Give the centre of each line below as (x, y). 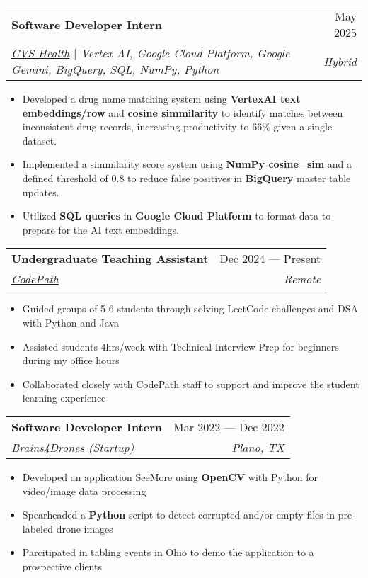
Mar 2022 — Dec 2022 (229, 426)
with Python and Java (70, 322)
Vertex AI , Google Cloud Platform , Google (185, 53)
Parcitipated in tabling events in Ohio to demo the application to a (168, 552)
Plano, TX (258, 447)
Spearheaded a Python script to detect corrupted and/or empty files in (179, 515)
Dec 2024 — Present (270, 259)
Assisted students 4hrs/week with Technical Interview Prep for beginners (180, 346)
